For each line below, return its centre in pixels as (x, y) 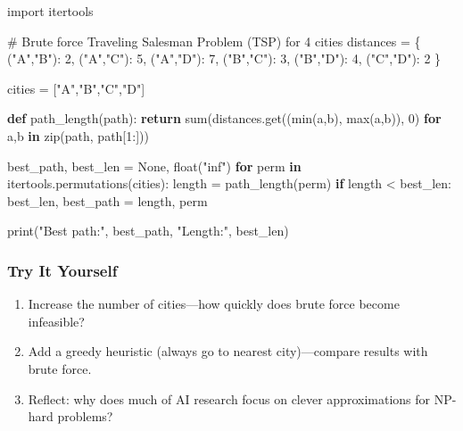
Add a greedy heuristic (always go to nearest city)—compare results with (228, 351)
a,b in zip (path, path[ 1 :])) (78, 135)
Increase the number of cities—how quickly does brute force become (214, 304)
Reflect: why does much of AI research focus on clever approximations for (229, 398)
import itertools (50, 11)
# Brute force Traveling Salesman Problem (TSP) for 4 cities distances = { (214, 41)
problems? (85, 416)
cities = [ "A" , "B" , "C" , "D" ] (76, 88)
